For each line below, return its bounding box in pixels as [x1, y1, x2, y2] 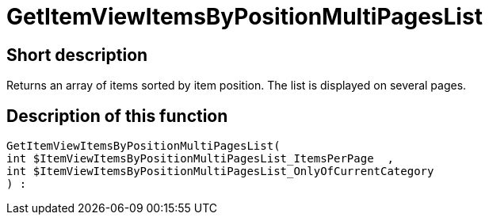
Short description [6, 44, 148, 65]
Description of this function [6, 105, 228, 126]
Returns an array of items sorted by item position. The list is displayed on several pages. [6, 78, 467, 93]
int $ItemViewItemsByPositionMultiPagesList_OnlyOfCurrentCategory [6, 165, 434, 178]
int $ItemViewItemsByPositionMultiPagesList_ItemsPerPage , [6, 152, 394, 166]
